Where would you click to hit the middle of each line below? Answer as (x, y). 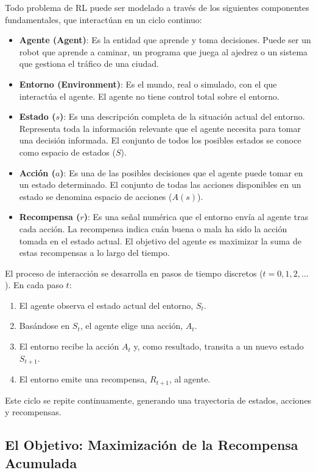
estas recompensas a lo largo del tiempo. (94, 253)
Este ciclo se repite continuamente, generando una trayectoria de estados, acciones (158, 400)
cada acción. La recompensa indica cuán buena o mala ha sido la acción (153, 228)
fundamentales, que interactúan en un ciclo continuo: (104, 19)
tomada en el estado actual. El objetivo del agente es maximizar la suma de (160, 240)
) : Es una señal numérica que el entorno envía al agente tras (196, 217)
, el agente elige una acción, (132, 326)
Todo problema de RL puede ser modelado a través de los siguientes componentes (157, 7)
